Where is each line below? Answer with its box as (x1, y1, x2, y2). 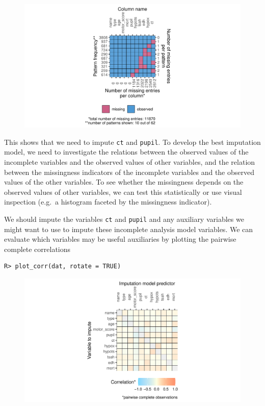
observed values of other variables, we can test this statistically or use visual (4, 186, 242, 197)
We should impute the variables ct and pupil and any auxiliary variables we (4, 214, 244, 224)
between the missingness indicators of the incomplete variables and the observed (4, 166, 255, 177)
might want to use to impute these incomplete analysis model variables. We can (4, 223, 253, 234)
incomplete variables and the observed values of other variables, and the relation (4, 157, 255, 167)
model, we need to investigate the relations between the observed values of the (4, 146, 249, 157)
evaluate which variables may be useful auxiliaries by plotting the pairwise (4, 234, 236, 244)
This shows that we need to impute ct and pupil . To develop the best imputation (4, 136, 261, 147)
